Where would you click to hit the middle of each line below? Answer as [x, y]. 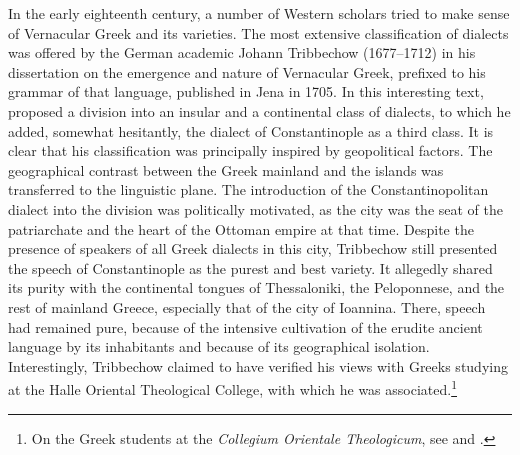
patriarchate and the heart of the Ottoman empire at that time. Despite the [241, 228]
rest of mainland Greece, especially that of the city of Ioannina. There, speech [247, 306]
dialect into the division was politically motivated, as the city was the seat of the [256, 208]
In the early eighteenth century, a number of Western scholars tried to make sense [259, 13]
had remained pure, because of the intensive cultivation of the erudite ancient [245, 326]
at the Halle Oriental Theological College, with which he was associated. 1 [233, 387]
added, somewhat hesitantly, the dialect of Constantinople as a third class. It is [251, 130]
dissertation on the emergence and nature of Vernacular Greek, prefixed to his [247, 71]
